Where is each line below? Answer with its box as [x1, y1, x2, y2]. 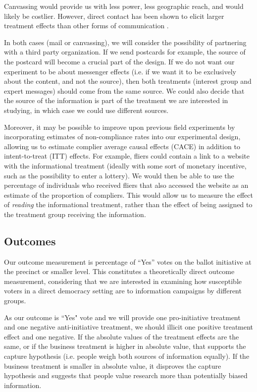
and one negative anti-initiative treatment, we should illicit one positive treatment [4, 322, 254, 332]
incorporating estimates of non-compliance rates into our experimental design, [4, 131, 241, 142]
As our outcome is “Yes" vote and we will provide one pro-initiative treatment [4, 312, 241, 322]
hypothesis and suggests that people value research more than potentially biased [4, 370, 248, 381]
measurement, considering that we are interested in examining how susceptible [4, 276, 242, 286]
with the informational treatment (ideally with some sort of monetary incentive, [4, 160, 247, 170]
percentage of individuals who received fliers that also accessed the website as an [4, 180, 249, 190]
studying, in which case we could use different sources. [4, 105, 169, 115]
